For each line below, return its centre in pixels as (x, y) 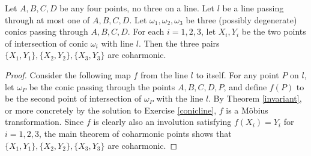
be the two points (274, 31)
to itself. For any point (237, 74)
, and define (245, 86)
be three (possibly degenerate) (241, 19)
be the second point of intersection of (73, 98)
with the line (180, 98)
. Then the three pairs (179, 43)
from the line (164, 74)
